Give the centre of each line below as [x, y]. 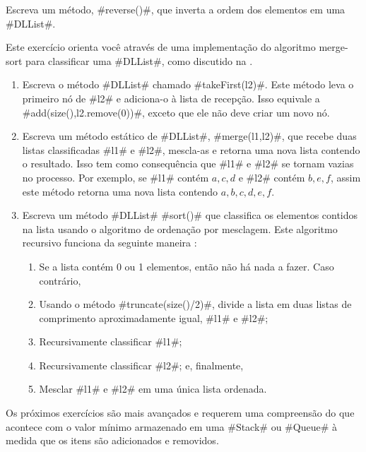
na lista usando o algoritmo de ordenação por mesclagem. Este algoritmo [180, 228]
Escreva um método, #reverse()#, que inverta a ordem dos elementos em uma [176, 9]
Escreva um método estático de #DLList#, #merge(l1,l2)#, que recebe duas [189, 136]
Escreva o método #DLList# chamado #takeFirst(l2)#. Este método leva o [188, 84]
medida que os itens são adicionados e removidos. [112, 440]
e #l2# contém [272, 177]
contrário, [60, 280]
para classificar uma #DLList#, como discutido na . [139, 60]
